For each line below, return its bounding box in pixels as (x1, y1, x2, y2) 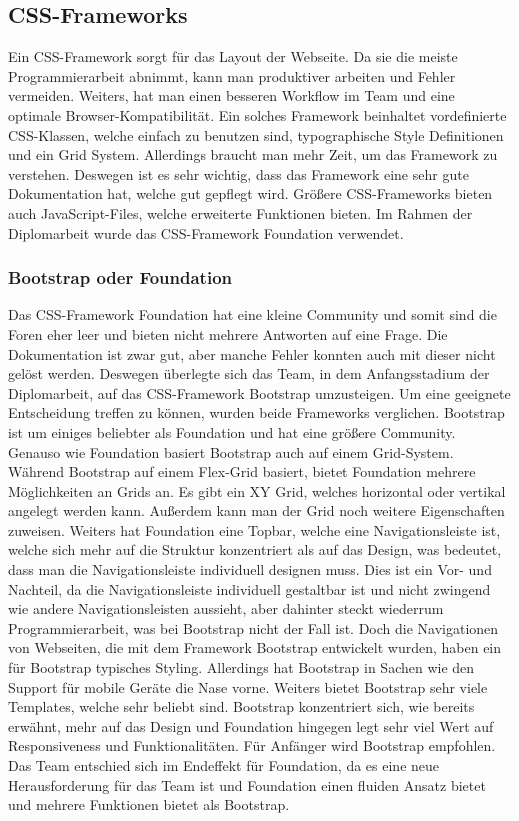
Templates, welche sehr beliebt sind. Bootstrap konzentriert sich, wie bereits (8, 696, 475, 717)
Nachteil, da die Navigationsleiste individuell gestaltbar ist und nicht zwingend (8, 578, 491, 599)
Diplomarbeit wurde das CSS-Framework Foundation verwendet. (8, 222, 404, 243)
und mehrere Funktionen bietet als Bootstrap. (8, 794, 290, 815)
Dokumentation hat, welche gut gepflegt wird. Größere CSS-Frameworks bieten (8, 183, 493, 204)
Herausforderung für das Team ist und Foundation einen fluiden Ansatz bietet (8, 774, 486, 795)
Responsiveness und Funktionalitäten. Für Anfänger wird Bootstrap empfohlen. (8, 735, 496, 756)
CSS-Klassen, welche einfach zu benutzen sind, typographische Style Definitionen (8, 124, 504, 145)
